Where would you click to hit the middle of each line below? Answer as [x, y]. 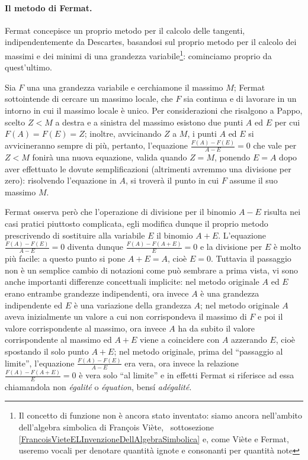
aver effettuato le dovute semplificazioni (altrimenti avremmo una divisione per [148, 168]
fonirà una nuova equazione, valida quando [110, 157]
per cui [287, 122]
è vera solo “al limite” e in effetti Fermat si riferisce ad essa [187, 375]
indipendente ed [34, 305]
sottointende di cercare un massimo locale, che [89, 99]
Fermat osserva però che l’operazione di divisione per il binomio [121, 212]
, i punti [202, 134]
